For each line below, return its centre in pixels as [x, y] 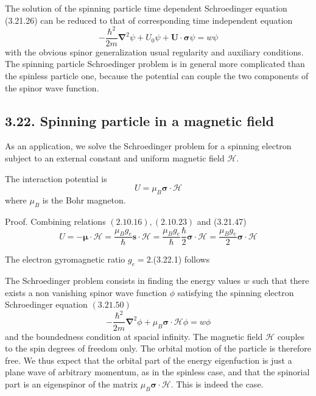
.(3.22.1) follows [180, 259]
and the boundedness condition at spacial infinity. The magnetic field [134, 336]
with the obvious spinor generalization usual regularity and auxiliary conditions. [154, 51]
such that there [281, 281]
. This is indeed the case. [217, 384]
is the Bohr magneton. [84, 200]
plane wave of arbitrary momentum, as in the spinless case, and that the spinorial [157, 372]
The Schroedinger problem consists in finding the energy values [123, 281]
